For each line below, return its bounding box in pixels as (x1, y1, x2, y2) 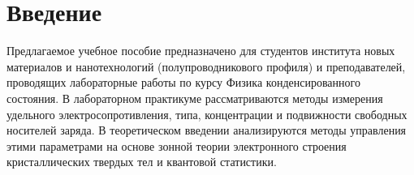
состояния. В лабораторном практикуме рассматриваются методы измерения (6, 89, 383, 106)
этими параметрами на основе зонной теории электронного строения (6, 137, 347, 154)
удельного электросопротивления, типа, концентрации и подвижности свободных (6, 105, 408, 122)
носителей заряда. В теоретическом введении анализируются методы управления (6, 122, 407, 139)
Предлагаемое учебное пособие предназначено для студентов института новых (6, 42, 395, 59)
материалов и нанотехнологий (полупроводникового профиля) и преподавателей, (6, 58, 406, 75)
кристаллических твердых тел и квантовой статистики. (6, 153, 277, 170)
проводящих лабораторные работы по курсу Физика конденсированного (6, 74, 360, 91)
